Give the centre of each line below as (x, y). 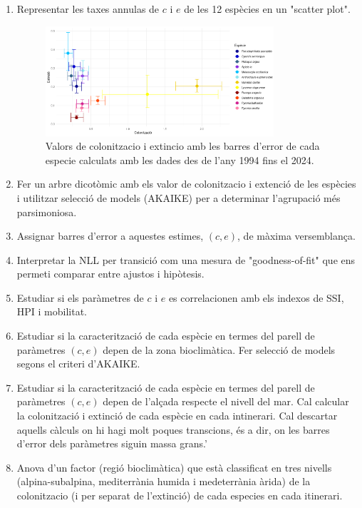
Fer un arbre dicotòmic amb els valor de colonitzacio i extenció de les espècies (186, 184)
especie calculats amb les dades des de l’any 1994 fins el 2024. (180, 159)
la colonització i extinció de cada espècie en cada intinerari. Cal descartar (177, 416)
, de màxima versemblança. (296, 236)
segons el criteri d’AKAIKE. (78, 364)
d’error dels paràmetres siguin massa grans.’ (112, 443)
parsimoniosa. (47, 212)
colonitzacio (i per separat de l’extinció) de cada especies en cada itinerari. (180, 495)
